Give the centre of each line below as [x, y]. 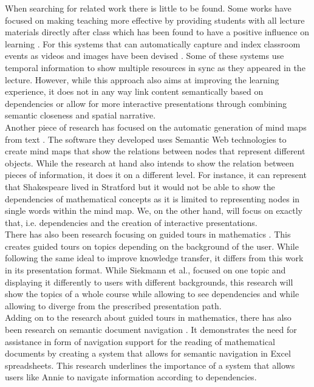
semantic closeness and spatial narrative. [80, 115]
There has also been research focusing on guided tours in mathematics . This [148, 234]
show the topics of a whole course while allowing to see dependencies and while [152, 294]
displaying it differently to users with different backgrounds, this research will [149, 282]
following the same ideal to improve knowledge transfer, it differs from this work [154, 258]
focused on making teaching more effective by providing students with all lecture [155, 20]
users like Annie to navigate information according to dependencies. [131, 377]
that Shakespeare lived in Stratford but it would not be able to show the [140, 186]
